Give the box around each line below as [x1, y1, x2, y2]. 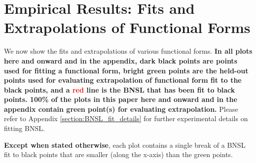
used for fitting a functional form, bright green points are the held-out [4, 65, 249, 75]
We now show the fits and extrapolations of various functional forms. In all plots [4, 46, 253, 56]
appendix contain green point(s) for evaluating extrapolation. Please [4, 103, 238, 114]
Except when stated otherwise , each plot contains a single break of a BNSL [4, 139, 246, 150]
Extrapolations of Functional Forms [4, 17, 251, 37]
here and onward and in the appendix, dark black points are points [4, 55, 237, 65]
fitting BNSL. [4, 123, 45, 133]
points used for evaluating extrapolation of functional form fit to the [4, 75, 242, 85]
